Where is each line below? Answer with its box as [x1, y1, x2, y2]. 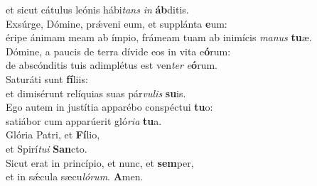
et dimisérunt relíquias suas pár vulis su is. [6, 85, 186, 100]
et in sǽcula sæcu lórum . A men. [6, 169, 144, 184]
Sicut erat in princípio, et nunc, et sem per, [6, 155, 194, 170]
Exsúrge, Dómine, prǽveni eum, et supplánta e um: [6, 16, 227, 31]
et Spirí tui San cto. [6, 141, 87, 155]
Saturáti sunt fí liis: [6, 71, 88, 86]
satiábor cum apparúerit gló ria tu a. [6, 113, 162, 128]
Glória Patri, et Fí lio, [6, 127, 100, 142]
